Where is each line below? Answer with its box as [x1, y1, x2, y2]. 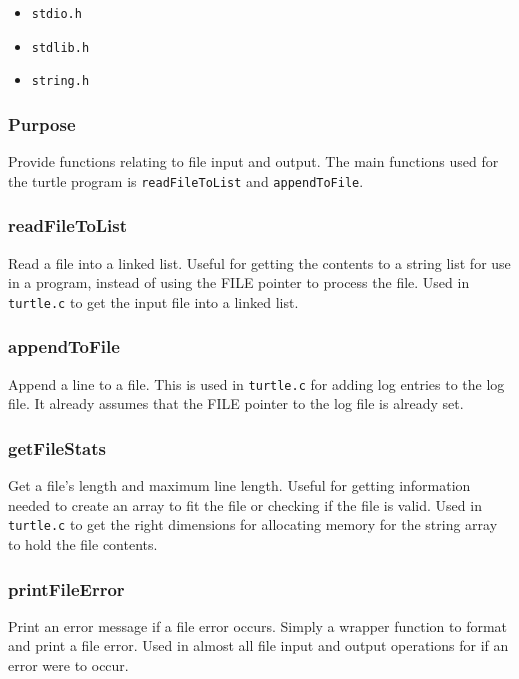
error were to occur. [8, 655, 129, 676]
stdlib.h [31, 40, 90, 55]
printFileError [8, 576, 125, 601]
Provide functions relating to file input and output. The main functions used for [8, 151, 499, 172]
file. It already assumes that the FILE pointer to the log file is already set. [8, 393, 464, 414]
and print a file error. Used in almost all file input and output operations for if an [8, 635, 509, 656]
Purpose [8, 111, 76, 136]
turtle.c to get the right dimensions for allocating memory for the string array [8, 514, 498, 535]
